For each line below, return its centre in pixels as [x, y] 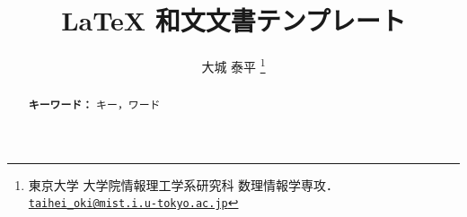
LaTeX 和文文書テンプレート [233, 20]
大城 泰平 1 [233, 65]
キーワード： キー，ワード [94, 105]
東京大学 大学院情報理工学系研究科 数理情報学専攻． [184, 184]
